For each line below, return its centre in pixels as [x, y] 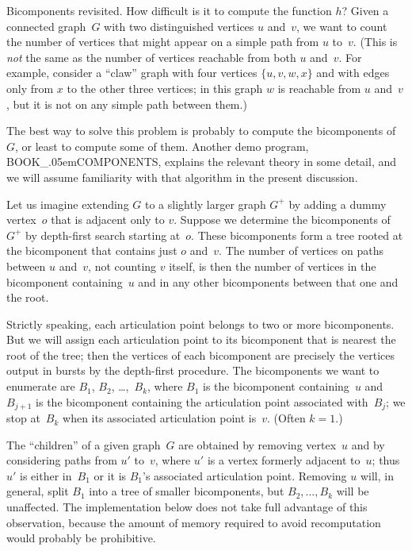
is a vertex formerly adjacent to [284, 460]
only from [30, 88]
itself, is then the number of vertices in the [273, 266]
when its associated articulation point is [160, 418]
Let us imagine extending [68, 204]
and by [368, 444]
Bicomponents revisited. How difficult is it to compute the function [169, 10]
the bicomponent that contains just [92, 250]
